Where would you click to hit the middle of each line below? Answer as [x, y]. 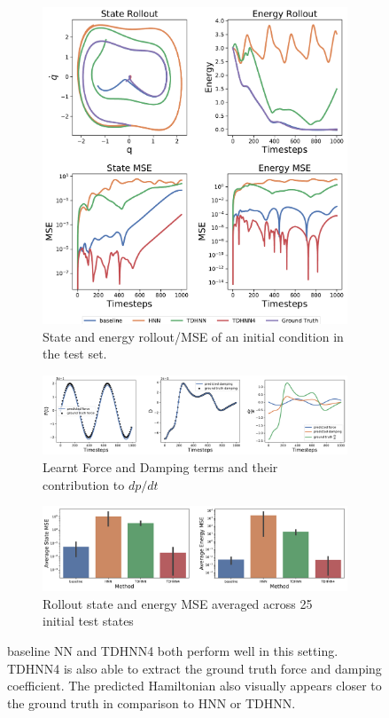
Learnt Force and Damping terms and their [160, 467]
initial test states [88, 621]
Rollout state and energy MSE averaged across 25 [178, 603]
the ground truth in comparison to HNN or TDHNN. [152, 702]
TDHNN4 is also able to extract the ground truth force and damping [194, 668]
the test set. [75, 354]
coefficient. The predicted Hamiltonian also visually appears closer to [194, 686]
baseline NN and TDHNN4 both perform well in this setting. [173, 651]
